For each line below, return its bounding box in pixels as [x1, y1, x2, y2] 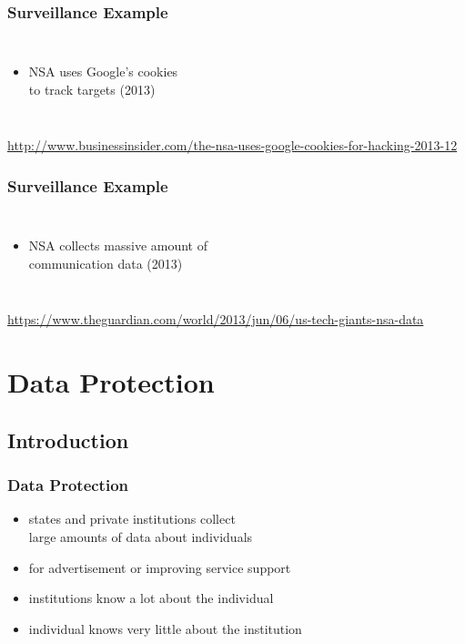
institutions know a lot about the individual [28, 588, 274, 608]
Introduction [7, 425, 129, 454]
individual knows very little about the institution [28, 618, 302, 638]
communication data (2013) [28, 253, 183, 272]
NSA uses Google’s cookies [28, 62, 178, 81]
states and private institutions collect [28, 509, 236, 528]
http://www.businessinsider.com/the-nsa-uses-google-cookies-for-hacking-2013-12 [7, 136, 458, 155]
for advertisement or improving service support [28, 557, 291, 577]
